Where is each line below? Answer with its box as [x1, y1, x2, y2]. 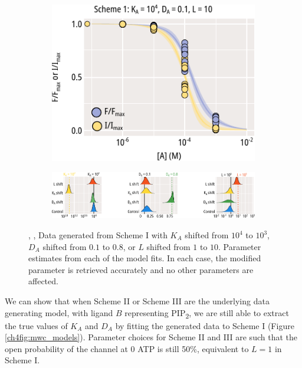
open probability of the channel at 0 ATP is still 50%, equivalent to [5, 342, 249, 354]
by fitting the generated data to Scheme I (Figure [115, 319, 294, 331]
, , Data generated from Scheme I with [28, 229, 168, 241]
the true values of [5, 319, 68, 331]
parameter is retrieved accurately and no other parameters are [28, 263, 254, 275]
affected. [28, 275, 58, 287]
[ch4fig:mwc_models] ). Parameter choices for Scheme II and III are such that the [5, 331, 297, 343]
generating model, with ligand [5, 306, 113, 318]
